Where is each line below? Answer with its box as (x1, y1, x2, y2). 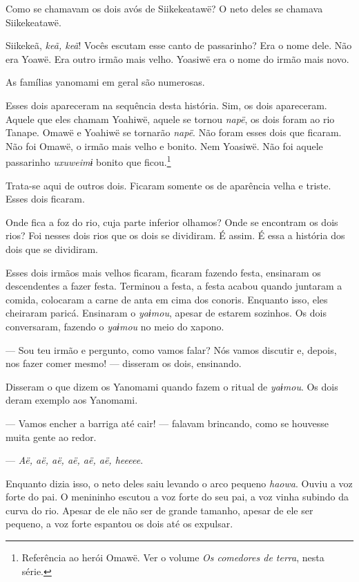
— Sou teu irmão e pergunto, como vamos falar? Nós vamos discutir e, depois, (6, 342, 337, 357)
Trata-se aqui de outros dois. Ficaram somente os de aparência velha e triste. (6, 178, 331, 192)
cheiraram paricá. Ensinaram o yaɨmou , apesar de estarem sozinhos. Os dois (6, 306, 327, 320)
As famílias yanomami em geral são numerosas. (6, 75, 205, 89)
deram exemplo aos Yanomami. (6, 393, 138, 407)
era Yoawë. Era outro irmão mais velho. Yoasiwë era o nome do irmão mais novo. (6, 51, 349, 66)
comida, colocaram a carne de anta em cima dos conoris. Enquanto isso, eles (6, 292, 328, 306)
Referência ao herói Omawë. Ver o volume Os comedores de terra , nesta (21, 550, 324, 565)
